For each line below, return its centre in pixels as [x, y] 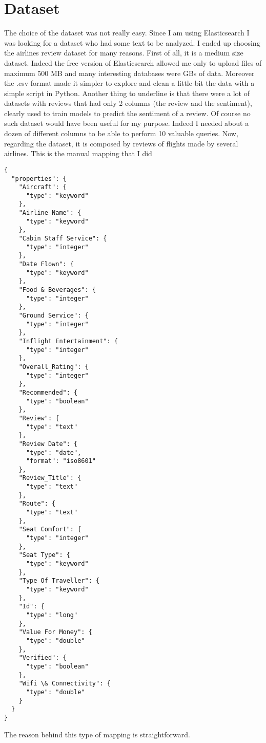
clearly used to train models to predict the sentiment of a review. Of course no [127, 113]
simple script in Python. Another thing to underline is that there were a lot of [127, 93]
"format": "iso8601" [61, 461]
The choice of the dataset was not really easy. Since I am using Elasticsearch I [127, 33]
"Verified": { [43, 658]
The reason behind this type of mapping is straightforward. [97, 734]
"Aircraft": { [43, 187]
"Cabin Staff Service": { [63, 239]
